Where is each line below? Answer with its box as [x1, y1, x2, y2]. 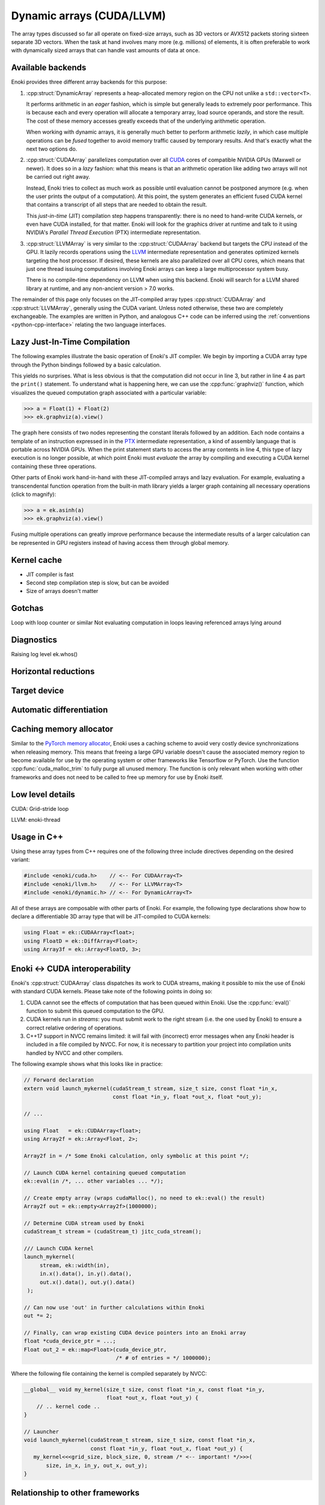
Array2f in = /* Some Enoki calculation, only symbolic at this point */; [23, 1152, 250, 1159]
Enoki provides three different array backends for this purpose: [11, 78, 168, 85]
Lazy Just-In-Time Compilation [11, 337, 131, 347]
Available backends [11, 63, 87, 73]
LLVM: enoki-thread [11, 816, 61, 824]
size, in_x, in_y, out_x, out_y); [46, 1462, 148, 1469]
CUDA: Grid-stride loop [11, 805, 69, 812]
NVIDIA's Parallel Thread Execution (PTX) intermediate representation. [26, 229, 201, 236]
